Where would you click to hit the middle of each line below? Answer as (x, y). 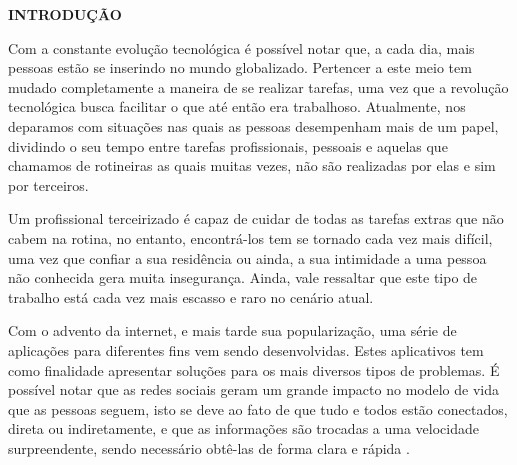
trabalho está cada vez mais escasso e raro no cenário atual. (191, 296)
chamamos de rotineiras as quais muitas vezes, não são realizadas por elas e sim (252, 165)
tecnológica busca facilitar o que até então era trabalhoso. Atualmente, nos (237, 106)
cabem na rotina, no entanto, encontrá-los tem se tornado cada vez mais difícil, (250, 237)
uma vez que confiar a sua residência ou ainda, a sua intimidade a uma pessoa (247, 257)
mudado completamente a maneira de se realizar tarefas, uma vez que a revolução (258, 86)
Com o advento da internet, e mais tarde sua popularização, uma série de (232, 330)
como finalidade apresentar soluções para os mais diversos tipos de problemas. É (254, 369)
